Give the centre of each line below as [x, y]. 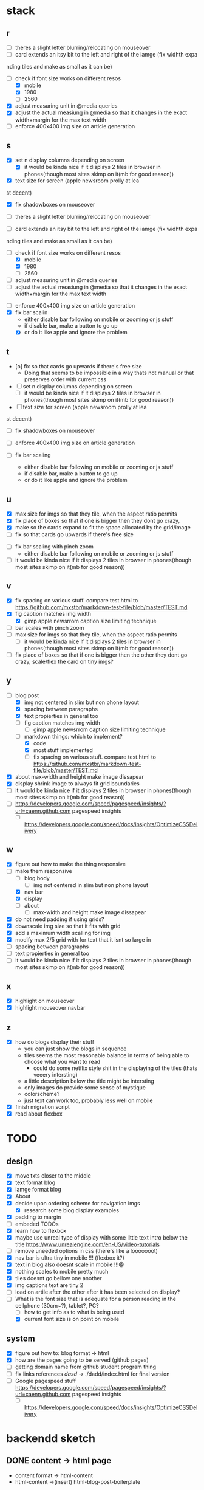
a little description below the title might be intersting [89, 1081]
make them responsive [43, 871]
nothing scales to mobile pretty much [62, 1272]
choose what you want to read [62, 1062]
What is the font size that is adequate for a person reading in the [95, 1299]
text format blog [35, 1182]
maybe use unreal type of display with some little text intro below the [101, 1237]
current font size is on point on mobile [72, 1319]
